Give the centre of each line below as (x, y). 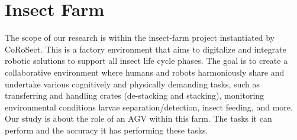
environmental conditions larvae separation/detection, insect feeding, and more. (149, 107)
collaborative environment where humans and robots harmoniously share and (145, 72)
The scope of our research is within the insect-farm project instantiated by (140, 38)
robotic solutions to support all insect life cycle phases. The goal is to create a (146, 61)
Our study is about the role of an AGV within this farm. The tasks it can (138, 118)
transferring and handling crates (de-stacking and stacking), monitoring (135, 95)
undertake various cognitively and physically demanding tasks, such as (133, 84)
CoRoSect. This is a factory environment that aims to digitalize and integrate (146, 49)
